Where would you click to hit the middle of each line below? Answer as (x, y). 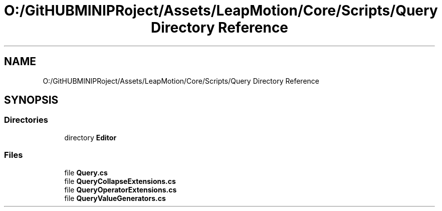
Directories (26, 120)
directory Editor (90, 137)
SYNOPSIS (31, 100)
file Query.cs (86, 172)
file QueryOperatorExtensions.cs (121, 189)
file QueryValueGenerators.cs (115, 198)
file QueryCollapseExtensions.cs (120, 181)
